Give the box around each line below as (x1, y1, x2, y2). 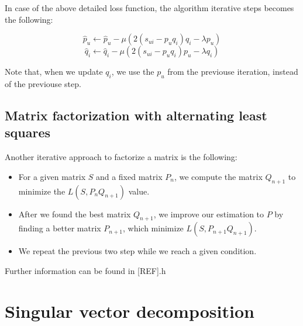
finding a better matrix (18, 222, 101, 234)
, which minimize (122, 222, 184, 234)
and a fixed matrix (95, 170, 163, 182)
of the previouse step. (5, 77, 81, 89)
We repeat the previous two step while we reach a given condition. (18, 245, 257, 257)
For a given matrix (18, 170, 86, 182)
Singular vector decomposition (5, 299, 254, 322)
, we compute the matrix (174, 170, 263, 182)
